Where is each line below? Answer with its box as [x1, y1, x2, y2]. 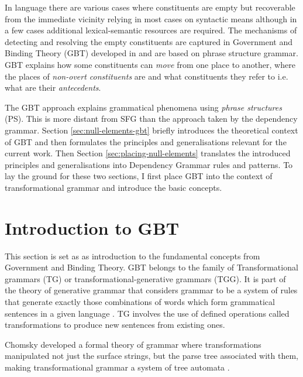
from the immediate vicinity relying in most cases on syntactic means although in [5, 12, 297, 25]
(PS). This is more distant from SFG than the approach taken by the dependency [5, 112, 298, 125]
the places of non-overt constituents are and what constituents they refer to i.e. [5, 70, 288, 82]
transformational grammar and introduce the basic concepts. [5, 181, 222, 193]
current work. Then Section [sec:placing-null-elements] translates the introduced [5, 147, 291, 159]
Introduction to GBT [5, 215, 180, 239]
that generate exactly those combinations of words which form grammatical [5, 296, 275, 307]
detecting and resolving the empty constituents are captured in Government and [5, 35, 293, 47]
